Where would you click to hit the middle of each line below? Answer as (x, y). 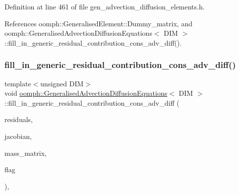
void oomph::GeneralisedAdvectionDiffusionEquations (86, 93)
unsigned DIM (62, 83)
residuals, (19, 119)
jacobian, (18, 136)
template (18, 83)
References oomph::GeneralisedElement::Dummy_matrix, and (98, 23)
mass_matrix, (26, 153)
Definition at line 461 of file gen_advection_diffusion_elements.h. (105, 6)
